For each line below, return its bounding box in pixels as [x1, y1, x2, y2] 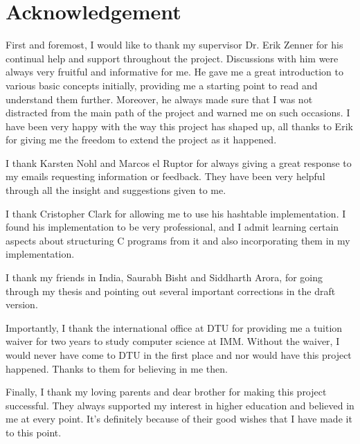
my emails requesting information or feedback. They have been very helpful [6, 169, 325, 184]
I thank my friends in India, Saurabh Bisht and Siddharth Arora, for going [6, 270, 323, 285]
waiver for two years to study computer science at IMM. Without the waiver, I [6, 334, 340, 348]
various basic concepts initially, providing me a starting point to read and [6, 78, 318, 92]
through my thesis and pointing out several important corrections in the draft [6, 283, 336, 298]
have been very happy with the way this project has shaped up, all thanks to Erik [6, 118, 353, 133]
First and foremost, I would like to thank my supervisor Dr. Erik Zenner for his [6, 37, 343, 52]
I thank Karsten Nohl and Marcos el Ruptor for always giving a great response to [6, 155, 352, 170]
